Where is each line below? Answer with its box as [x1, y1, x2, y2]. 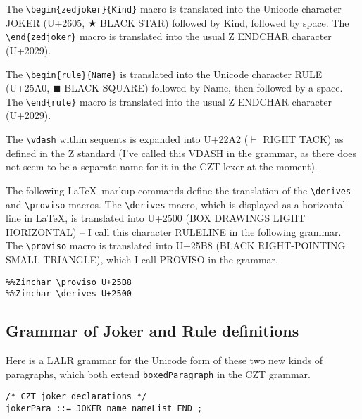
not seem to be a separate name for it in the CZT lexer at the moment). [6, 159, 318, 174]
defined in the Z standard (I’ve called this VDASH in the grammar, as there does [6, 145, 357, 160]
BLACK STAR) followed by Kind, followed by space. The [100, 15, 349, 30]
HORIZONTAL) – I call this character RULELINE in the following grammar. [6, 224, 342, 239]
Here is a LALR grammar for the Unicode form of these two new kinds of [6, 353, 323, 368]
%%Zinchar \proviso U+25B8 [6, 277, 132, 287]
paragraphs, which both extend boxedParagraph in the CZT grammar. [6, 366, 311, 381]
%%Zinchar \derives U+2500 [6, 289, 132, 299]
